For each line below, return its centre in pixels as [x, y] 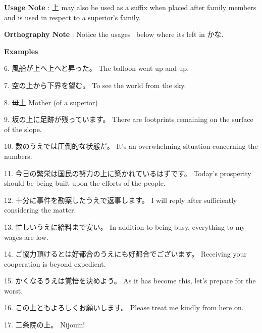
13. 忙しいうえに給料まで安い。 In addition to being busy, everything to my [125, 226]
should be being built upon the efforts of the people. [85, 183]
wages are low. [26, 237]
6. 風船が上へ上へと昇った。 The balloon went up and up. [97, 68]
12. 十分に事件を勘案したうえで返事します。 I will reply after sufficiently [121, 200]
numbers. [18, 156]
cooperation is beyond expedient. [55, 263]
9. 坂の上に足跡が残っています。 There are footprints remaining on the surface [129, 119]
